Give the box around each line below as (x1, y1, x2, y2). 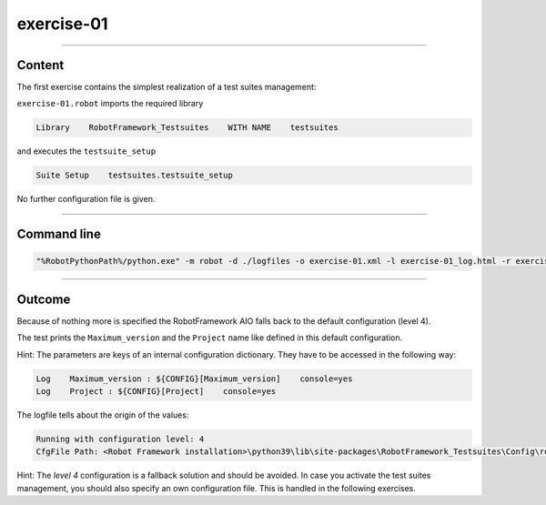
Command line (16, 227, 102, 242)
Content (16, 57, 65, 73)
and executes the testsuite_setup (16, 146, 157, 157)
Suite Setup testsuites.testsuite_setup (35, 170, 234, 181)
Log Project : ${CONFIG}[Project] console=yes (35, 387, 277, 397)
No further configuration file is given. (16, 194, 156, 205)
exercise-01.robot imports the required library (16, 98, 204, 109)
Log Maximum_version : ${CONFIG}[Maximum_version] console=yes (35, 373, 353, 384)
